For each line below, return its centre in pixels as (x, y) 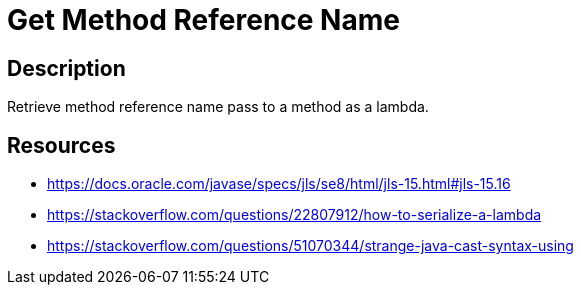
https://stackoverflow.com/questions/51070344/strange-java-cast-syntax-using (310, 246)
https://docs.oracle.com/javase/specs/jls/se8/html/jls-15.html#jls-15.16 (279, 184)
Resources (61, 145)
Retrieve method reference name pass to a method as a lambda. (218, 107)
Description (66, 68)
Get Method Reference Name (203, 20)
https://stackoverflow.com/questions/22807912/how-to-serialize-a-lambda (294, 215)
